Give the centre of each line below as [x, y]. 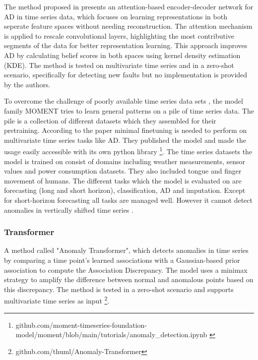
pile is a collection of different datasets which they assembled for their [110, 120]
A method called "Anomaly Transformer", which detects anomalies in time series [126, 250]
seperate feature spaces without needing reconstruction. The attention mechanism [128, 26]
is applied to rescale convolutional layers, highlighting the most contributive [119, 35]
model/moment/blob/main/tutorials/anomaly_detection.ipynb [111, 334]
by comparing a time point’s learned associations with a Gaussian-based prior [122, 260]
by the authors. [27, 84]
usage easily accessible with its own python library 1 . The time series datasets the [128, 150]
